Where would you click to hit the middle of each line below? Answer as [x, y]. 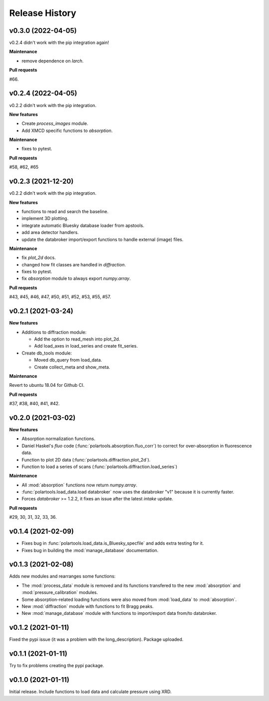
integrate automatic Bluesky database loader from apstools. [83, 225]
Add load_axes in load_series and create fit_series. [86, 346]
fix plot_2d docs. [39, 258]
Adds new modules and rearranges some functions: [62, 576]
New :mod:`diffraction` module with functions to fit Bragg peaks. [88, 606]
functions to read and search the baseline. [65, 211]
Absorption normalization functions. [59, 439]
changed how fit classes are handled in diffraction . [74, 264]
